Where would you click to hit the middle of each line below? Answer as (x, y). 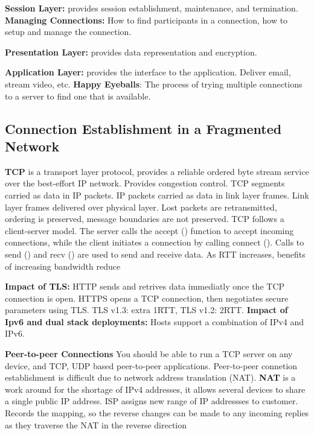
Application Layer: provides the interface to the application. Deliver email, (148, 72)
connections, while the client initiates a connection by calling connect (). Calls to (155, 242)
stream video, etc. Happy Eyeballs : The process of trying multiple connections (154, 84)
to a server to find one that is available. (78, 96)
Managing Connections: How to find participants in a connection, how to (146, 20)
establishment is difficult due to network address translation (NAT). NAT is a (150, 377)
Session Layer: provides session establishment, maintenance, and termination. (152, 8)
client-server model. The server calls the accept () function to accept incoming (149, 230)
